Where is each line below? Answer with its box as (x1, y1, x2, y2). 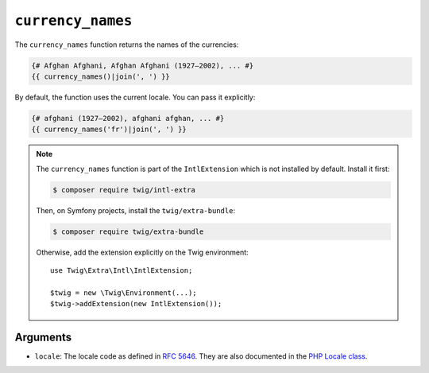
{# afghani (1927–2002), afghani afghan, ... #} (31, 114, 225, 122)
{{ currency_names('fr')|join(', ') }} (31, 125, 187, 134)
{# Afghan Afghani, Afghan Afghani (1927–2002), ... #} (31, 60, 254, 70)
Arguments (14, 330, 72, 344)
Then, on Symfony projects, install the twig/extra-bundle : (36, 205, 236, 215)
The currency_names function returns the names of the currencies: (14, 40, 239, 49)
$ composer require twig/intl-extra (52, 185, 196, 194)
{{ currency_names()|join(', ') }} (31, 72, 170, 81)
